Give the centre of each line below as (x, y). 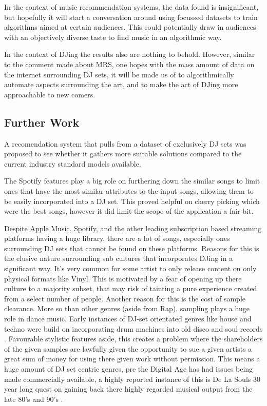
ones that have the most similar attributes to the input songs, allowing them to (129, 190)
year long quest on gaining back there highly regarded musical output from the (128, 389)
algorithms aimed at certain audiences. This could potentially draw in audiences (130, 27)
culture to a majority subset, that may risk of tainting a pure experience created (131, 288)
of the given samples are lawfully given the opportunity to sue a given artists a (128, 348)
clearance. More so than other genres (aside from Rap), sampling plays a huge (127, 308)
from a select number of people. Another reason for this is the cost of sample (125, 298)
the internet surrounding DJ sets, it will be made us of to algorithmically (119, 74)
